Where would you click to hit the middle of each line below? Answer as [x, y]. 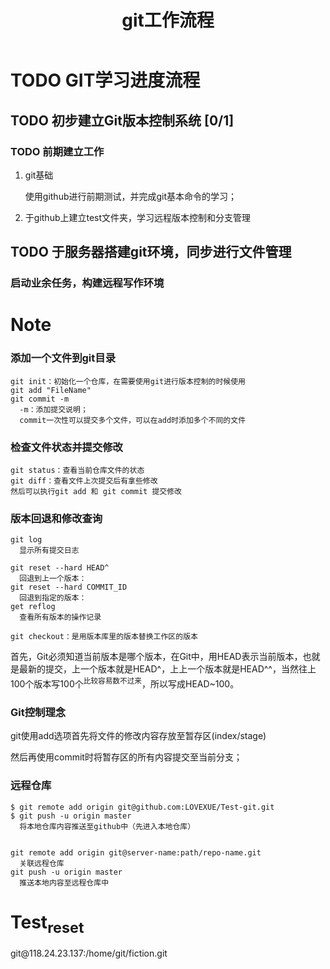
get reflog [33, 607]
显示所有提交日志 [49, 551]
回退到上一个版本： [53, 579]
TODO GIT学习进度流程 [105, 80]
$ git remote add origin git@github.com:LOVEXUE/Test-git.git [142, 807]
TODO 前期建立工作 [57, 151]
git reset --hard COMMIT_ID [69, 587]
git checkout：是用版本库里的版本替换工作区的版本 [104, 637]
